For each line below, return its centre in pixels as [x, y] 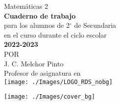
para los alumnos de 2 [37, 25]
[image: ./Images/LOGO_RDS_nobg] [58, 82]
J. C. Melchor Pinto [34, 63]
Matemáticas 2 [26, 6]
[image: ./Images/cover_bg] [50, 97]
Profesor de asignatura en [42, 73]
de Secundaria [95, 25]
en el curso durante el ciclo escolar [55, 34]
